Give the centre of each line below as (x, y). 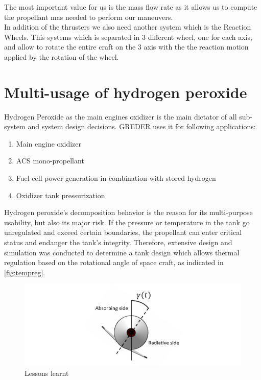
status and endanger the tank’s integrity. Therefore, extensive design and (118, 242)
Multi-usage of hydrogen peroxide (126, 92)
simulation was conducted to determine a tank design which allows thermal (122, 252)
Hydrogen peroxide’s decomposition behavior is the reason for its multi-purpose (128, 212)
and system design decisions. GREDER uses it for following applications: (142, 126)
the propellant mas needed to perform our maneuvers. (89, 17)
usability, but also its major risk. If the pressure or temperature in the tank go (127, 222)
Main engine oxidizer (49, 143)
